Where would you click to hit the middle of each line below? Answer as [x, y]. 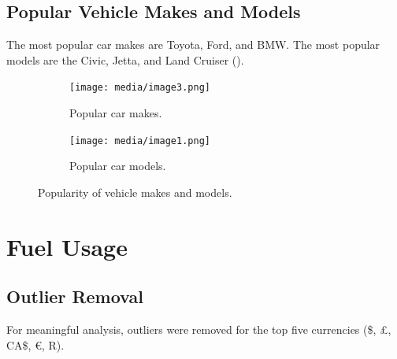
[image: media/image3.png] [140, 88]
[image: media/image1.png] [140, 141]
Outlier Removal [75, 296]
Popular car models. [118, 166]
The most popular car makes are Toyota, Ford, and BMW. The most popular [193, 44]
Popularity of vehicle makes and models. [135, 192]
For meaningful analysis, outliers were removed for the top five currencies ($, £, [199, 329]
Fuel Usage [67, 246]
